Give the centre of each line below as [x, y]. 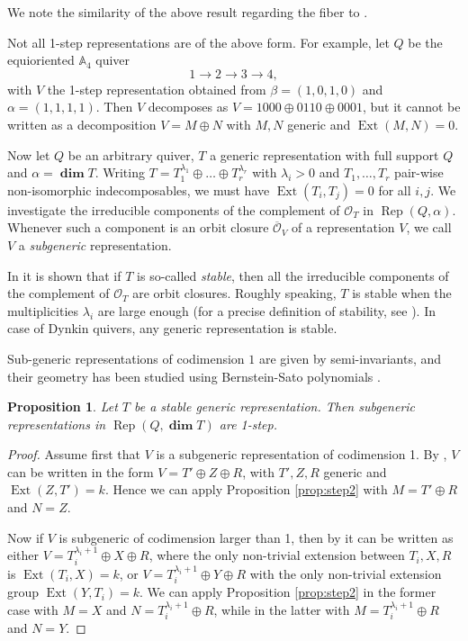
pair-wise [419, 172]
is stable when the [402, 293]
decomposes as [188, 107]
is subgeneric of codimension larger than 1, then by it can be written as [256, 537]
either [23, 555]
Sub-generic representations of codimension [126, 358]
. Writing [120, 172]
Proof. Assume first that [74, 454]
